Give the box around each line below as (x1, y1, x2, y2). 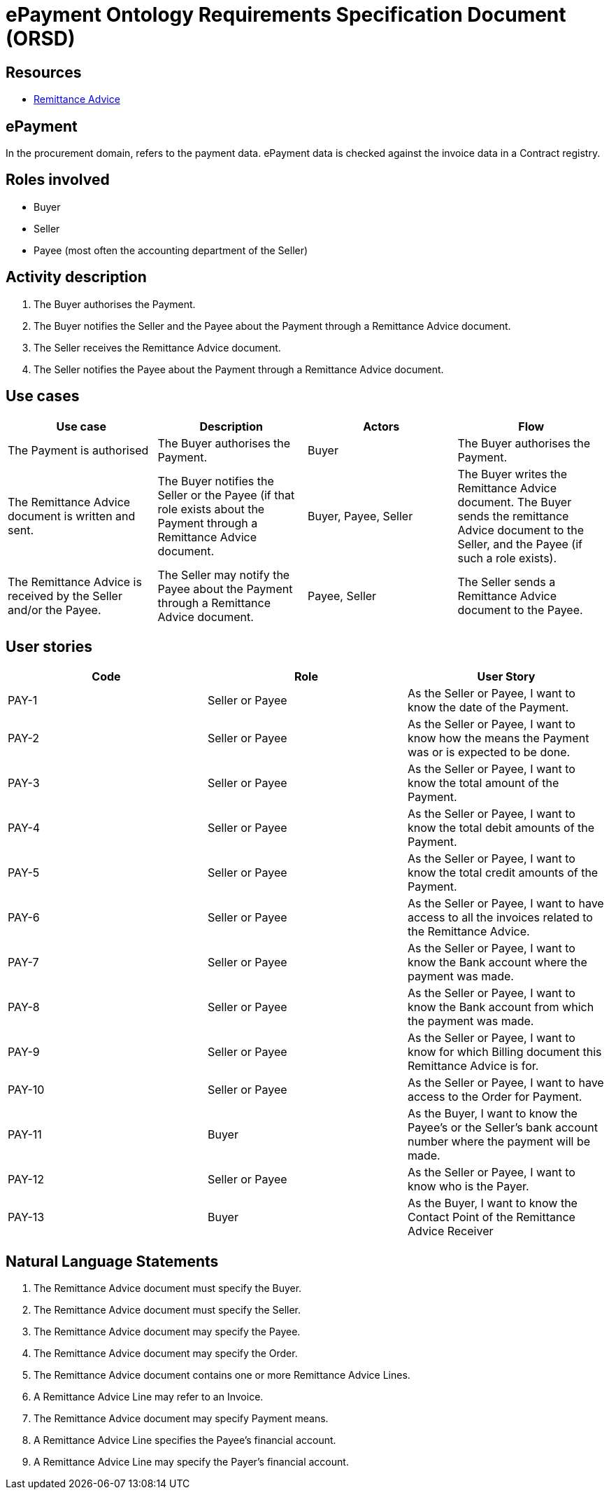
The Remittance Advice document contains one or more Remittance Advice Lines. (34, 1369, 410, 1382)
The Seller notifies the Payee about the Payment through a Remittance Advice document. (34, 363, 444, 375)
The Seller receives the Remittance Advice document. (34, 341, 281, 354)
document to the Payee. (457, 602, 583, 617)
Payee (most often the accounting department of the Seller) (34, 244, 308, 256)
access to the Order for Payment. (407, 1090, 582, 1104)
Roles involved (6, 171, 110, 189)
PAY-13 (8, 1210, 45, 1225)
